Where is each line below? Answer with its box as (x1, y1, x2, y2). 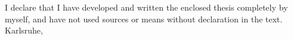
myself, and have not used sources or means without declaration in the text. (5, 12, 283, 25)
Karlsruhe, (5, 24, 43, 36)
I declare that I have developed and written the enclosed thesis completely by (5, 1, 288, 13)
